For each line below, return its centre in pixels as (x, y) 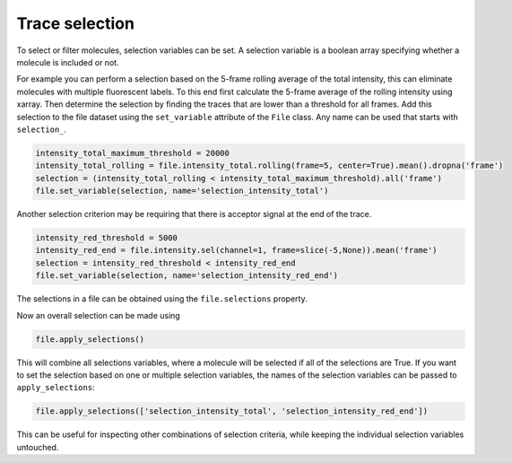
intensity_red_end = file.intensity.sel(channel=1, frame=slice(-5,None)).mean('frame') (237, 250)
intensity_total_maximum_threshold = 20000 (133, 153)
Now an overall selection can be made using (99, 315)
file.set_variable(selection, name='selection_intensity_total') (182, 191)
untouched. (38, 447)
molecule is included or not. (68, 62)
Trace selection (75, 23)
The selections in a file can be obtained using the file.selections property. (162, 299)
